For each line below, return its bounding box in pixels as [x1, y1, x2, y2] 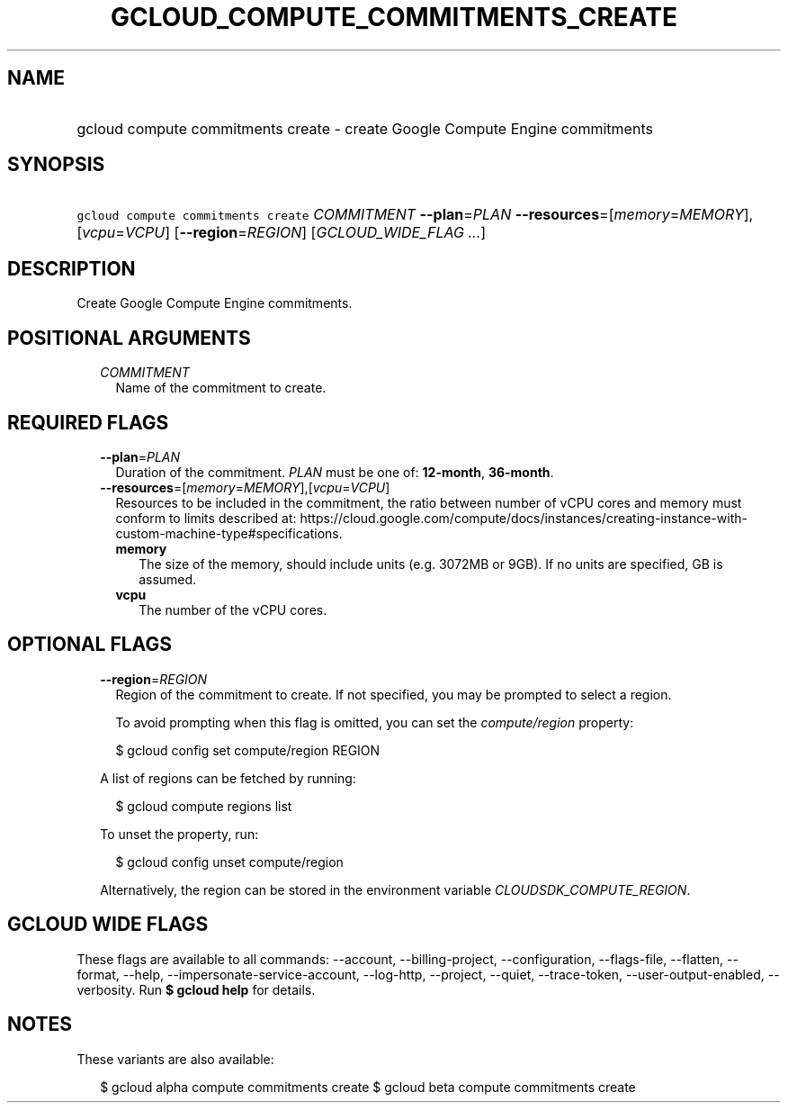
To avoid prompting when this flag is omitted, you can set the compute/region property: [115, 714, 634, 730]
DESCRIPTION [7, 257, 136, 280]
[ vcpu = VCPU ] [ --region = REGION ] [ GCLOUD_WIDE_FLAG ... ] [76, 223, 487, 242]
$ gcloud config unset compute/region [115, 853, 344, 870]
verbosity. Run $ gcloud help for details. [76, 981, 316, 997]
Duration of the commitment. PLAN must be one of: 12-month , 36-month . [115, 464, 554, 480]
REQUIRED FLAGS [7, 411, 169, 434]
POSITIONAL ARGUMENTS [7, 326, 251, 349]
